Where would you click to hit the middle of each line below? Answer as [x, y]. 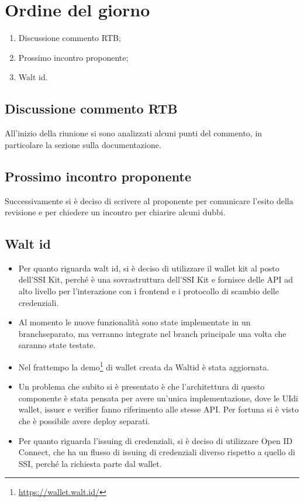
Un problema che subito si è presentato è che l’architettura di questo [141, 386]
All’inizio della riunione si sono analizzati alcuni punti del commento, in [134, 133]
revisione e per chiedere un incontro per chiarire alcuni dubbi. [115, 212]
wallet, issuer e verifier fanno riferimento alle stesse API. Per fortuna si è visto [158, 409]
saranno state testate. [57, 345]
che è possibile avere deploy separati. [84, 421]
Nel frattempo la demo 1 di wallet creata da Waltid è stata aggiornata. [144, 366]
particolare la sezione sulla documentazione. [83, 144]
